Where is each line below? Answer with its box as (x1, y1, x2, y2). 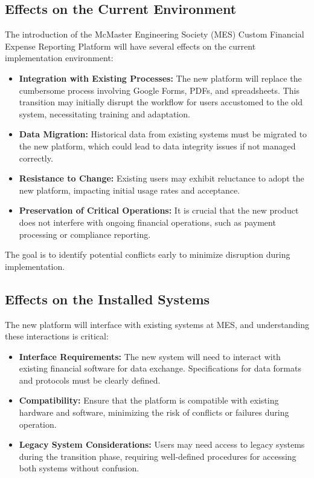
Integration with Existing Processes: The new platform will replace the (19, 71, 302, 84)
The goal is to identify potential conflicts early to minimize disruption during (5, 248, 290, 261)
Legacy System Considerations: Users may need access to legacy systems (19, 438, 305, 451)
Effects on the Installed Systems (5, 289, 210, 308)
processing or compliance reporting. (19, 228, 151, 240)
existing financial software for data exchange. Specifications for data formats (19, 362, 301, 375)
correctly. (19, 151, 53, 164)
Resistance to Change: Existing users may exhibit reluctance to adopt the (19, 172, 304, 185)
